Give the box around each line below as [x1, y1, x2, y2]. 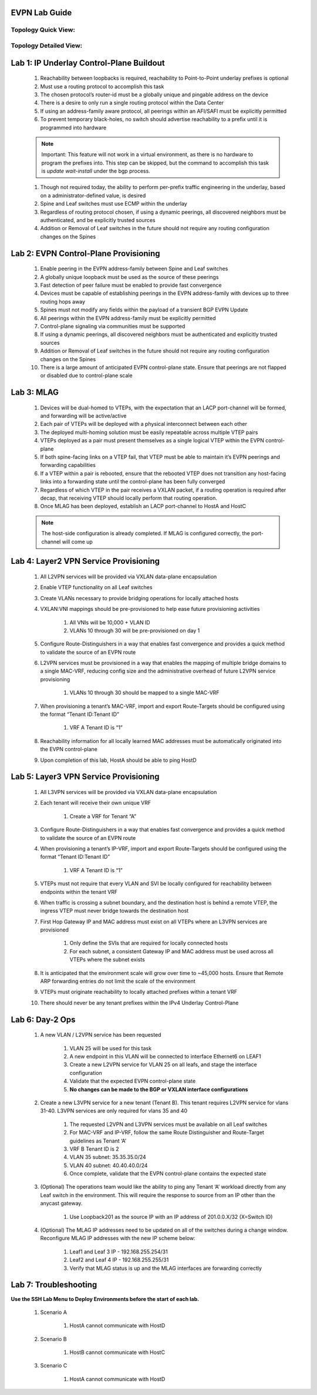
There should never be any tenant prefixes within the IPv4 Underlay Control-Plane [40, 999, 239, 1006]
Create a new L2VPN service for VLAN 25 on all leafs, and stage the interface [69, 1061, 258, 1068]
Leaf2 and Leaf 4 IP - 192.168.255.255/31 [69, 1256, 169, 1263]
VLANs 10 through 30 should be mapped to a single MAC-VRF [69, 689, 220, 696]
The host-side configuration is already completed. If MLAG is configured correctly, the [41, 530, 250, 537]
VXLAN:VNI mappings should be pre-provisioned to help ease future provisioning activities [40, 606, 260, 613]
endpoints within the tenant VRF [40, 888, 118, 895]
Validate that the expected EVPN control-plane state [69, 1078, 196, 1085]
